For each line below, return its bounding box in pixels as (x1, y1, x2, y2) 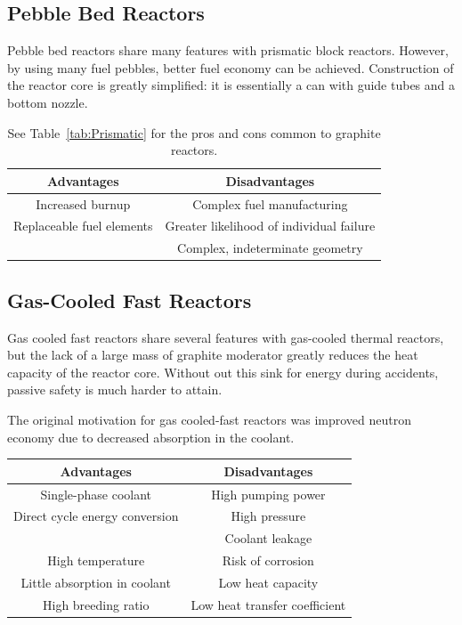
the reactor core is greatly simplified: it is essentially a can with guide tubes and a (7, 76, 456, 94)
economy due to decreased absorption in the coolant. (7, 427, 295, 446)
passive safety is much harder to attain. (7, 380, 223, 399)
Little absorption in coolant (20, 572, 171, 591)
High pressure (231, 507, 306, 525)
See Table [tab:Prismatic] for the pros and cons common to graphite (7, 123, 381, 142)
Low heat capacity (218, 572, 319, 591)
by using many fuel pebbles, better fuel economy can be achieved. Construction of (7, 58, 454, 77)
